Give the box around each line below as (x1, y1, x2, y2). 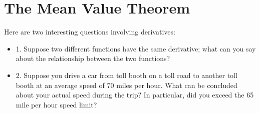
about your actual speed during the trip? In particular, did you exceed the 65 (16, 89, 254, 100)
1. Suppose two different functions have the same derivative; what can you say (16, 43, 256, 53)
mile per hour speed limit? (16, 99, 97, 109)
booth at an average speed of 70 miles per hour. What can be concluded (16, 79, 237, 90)
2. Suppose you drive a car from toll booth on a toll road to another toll (16, 69, 237, 80)
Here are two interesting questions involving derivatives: (4, 26, 175, 37)
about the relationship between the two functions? (16, 53, 170, 63)
